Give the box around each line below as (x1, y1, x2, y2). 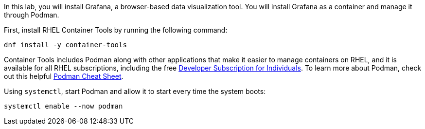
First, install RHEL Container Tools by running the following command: (4, 26, 228, 34)
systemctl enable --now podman (4, 102, 123, 110)
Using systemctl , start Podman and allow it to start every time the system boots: (4, 87, 266, 95)
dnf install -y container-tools (4, 41, 127, 49)
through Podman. (4, 11, 59, 19)
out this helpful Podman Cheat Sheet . (4, 72, 124, 80)
